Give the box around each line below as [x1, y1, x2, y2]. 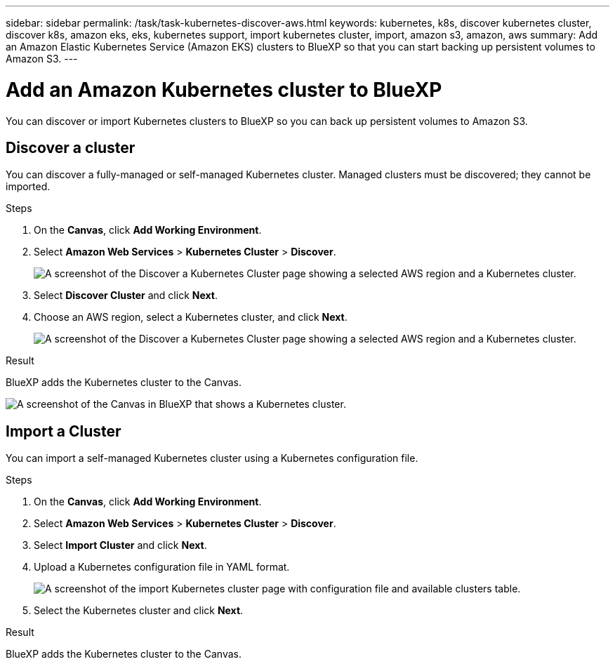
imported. [6, 180, 51, 193]
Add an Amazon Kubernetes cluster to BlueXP [6, 77, 442, 102]
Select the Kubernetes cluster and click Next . [34, 604, 244, 617]
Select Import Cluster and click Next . [34, 539, 207, 552]
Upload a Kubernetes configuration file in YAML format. [34, 561, 290, 573]
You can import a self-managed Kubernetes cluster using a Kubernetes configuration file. [6, 452, 418, 465]
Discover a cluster [6, 138, 135, 157]
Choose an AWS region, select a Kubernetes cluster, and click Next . [34, 311, 348, 324]
